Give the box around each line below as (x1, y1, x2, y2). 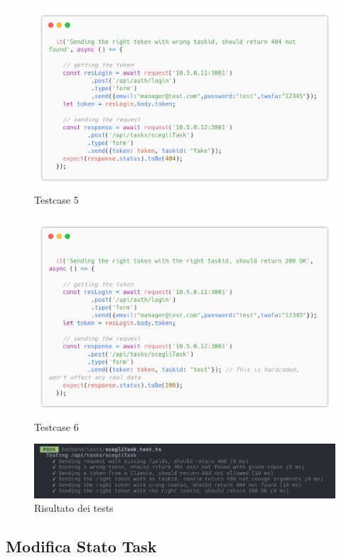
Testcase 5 (34, 192, 79, 207)
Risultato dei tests (34, 500, 114, 515)
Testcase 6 (34, 419, 79, 434)
